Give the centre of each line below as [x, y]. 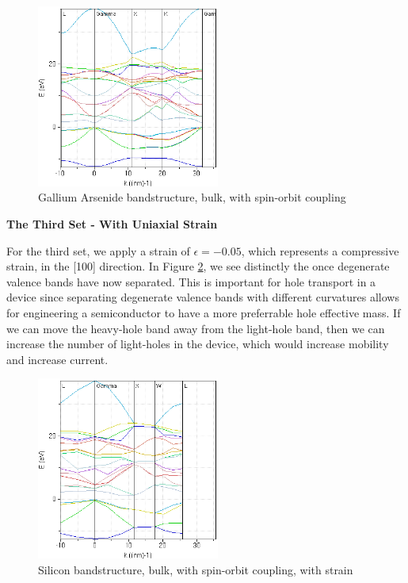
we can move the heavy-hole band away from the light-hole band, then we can [196, 328]
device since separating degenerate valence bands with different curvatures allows [203, 297]
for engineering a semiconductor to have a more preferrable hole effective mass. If [204, 312]
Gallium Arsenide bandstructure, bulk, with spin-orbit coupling [192, 197]
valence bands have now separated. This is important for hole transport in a [191, 281]
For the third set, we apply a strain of [98, 250]
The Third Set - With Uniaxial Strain [112, 223]
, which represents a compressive [320, 250]
